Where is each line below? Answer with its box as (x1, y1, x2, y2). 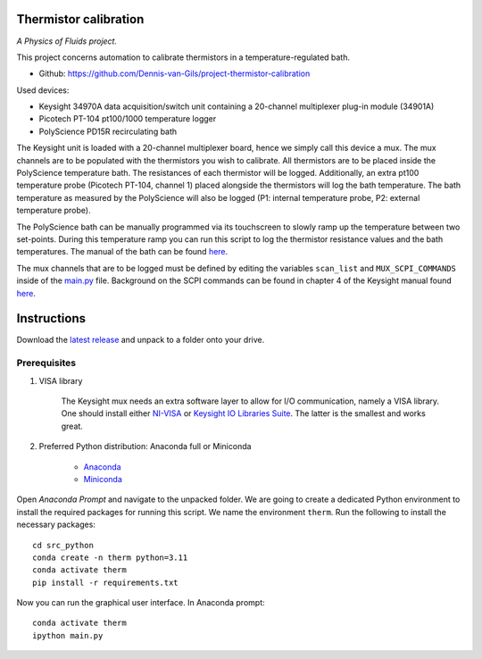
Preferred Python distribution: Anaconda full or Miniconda (38, 441, 252, 452)
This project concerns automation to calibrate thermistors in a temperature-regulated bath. (16, 52, 351, 63)
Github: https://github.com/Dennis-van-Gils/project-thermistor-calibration (38, 68, 311, 79)
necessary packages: (16, 519, 96, 530)
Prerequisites (16, 357, 76, 370)
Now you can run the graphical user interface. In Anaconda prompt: (16, 597, 265, 608)
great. (61, 421, 84, 431)
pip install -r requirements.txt (32, 577, 179, 588)
